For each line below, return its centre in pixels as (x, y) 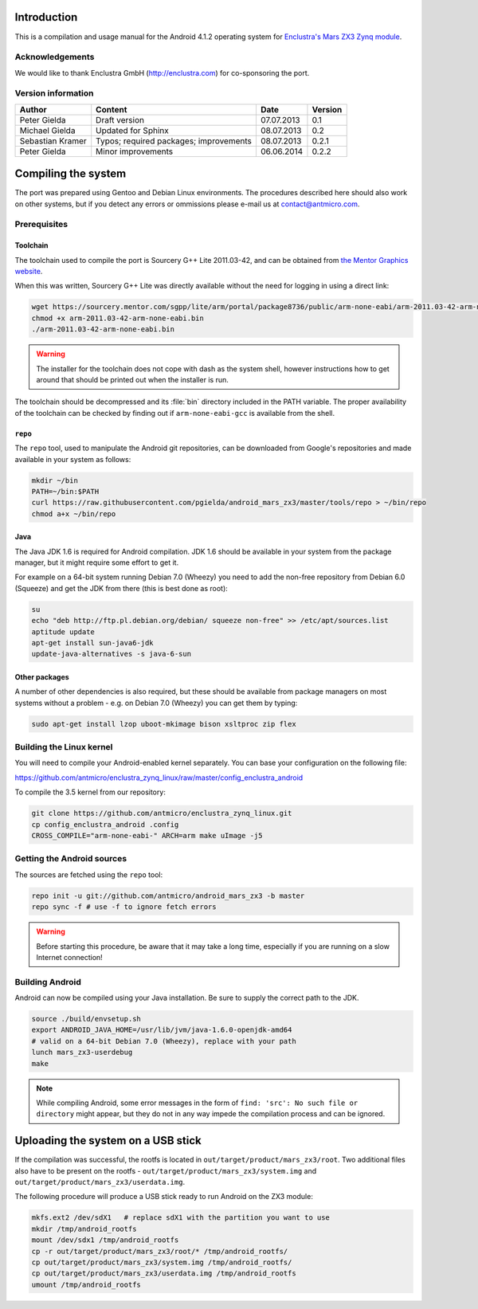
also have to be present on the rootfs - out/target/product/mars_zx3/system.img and (166, 1170)
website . (29, 272)
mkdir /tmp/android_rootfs (84, 1229)
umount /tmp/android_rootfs (86, 1284)
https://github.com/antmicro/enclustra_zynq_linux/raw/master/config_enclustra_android (159, 778)
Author (33, 109)
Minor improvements (135, 151)
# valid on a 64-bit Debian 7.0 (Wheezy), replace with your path (164, 1041)
